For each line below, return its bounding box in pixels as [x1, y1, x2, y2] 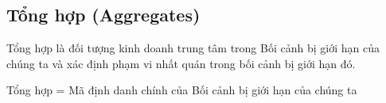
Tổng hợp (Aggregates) [6, 2, 201, 27]
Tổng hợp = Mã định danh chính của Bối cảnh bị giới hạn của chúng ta [6, 82, 357, 98]
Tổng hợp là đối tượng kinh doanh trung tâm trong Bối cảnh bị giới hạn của [6, 40, 380, 56]
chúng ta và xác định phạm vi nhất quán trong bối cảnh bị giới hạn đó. [6, 55, 356, 71]
